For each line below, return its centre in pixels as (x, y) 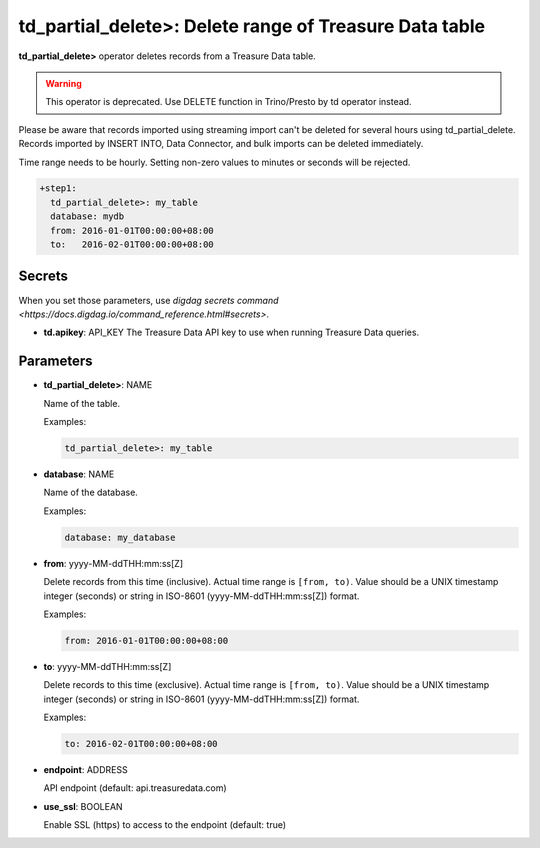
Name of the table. (81, 403)
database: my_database (120, 537)
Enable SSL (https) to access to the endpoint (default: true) (165, 825)
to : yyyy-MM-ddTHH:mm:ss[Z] (107, 666)
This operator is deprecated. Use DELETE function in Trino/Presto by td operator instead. (228, 102)
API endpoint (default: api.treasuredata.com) (135, 788)
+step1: (58, 188)
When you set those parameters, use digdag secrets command (148, 300)
